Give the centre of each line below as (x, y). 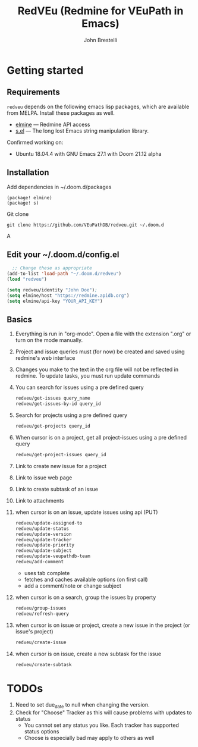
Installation (28, 173)
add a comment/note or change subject (73, 586)
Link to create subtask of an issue (57, 489)
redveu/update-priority (45, 545)
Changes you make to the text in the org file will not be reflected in (97, 369)
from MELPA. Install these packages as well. (61, 113)
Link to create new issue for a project (61, 466)
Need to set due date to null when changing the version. (82, 706)
